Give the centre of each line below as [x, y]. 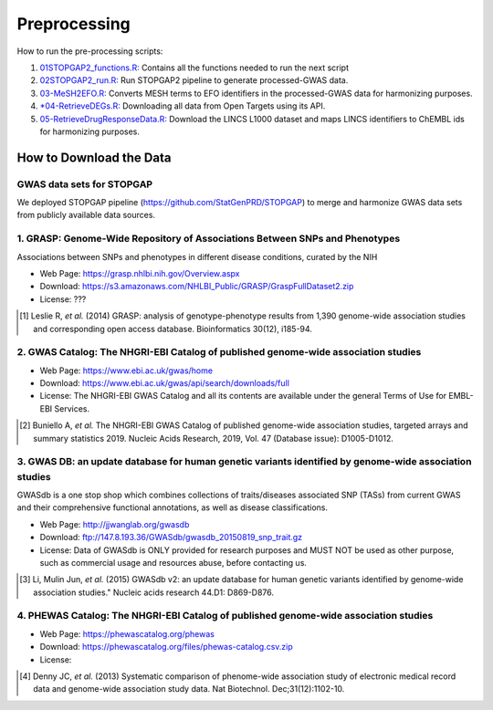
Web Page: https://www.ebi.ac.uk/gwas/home [126, 371]
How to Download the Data [94, 157]
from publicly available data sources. [86, 215]
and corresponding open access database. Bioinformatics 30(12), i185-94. [173, 329]
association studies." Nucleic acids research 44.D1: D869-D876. [153, 592]
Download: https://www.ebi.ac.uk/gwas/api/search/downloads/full [164, 383]
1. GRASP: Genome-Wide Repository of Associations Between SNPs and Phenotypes [209, 239]
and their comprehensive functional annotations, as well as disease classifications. [173, 507]
